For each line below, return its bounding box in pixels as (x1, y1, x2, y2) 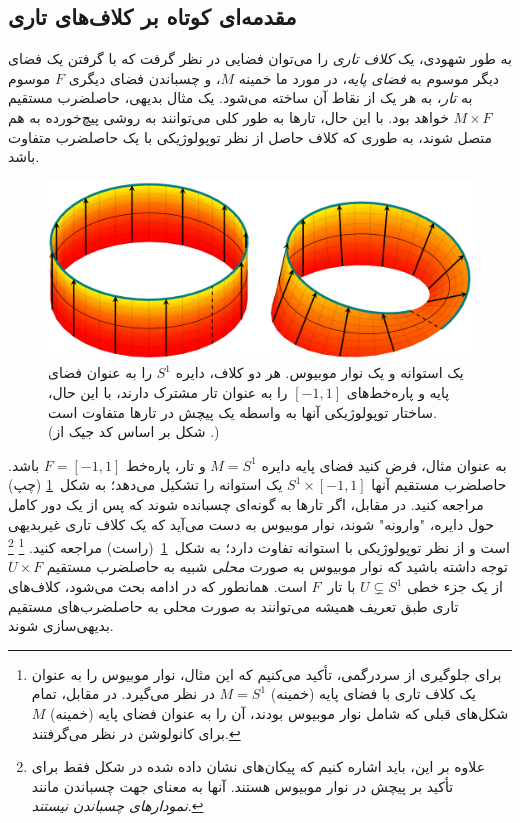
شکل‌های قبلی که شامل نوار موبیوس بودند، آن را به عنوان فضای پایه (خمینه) (50, 702, 509, 723)
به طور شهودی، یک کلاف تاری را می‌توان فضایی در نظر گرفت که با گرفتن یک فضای (8, 48, 512, 69)
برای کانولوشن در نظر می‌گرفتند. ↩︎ (31, 722, 241, 743)
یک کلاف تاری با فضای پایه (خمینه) (270, 683, 476, 704)
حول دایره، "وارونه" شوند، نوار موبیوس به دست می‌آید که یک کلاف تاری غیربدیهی (8, 513, 494, 534)
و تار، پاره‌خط (125, 454, 206, 475)
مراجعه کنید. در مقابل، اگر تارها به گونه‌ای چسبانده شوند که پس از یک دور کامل (8, 493, 484, 514)
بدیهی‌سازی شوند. (8, 615, 114, 636)
